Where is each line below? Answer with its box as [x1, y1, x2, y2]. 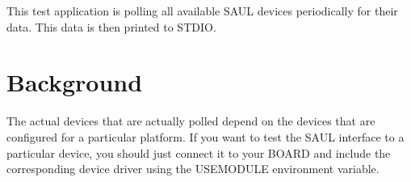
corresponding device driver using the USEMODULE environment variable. [6, 160, 380, 177]
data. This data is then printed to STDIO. [6, 18, 216, 35]
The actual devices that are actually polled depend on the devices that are [6, 112, 375, 129]
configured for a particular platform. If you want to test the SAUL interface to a [6, 128, 405, 145]
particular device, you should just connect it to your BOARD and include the [6, 144, 391, 161]
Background [6, 66, 143, 99]
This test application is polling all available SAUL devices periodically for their [6, 2, 398, 19]
